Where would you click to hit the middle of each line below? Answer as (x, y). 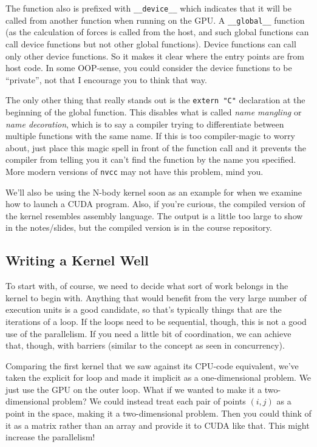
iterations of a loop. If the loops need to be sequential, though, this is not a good (156, 321)
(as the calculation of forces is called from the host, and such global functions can (157, 32)
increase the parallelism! (50, 437)
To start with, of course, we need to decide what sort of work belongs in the (147, 286)
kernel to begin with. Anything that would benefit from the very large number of (156, 297)
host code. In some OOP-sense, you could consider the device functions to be (149, 68)
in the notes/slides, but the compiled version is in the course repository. (139, 227)
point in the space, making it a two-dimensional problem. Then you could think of (158, 413)
